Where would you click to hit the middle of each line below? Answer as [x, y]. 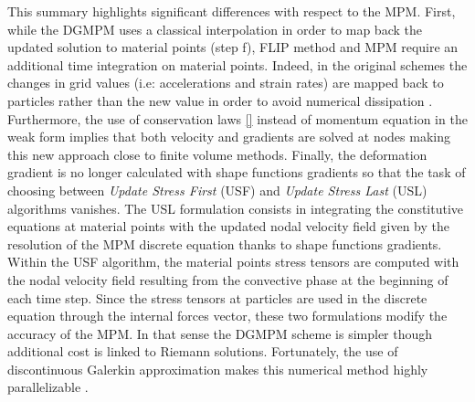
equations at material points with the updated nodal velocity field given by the [229, 226]
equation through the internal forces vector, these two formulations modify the [227, 316]
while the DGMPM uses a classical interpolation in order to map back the [215, 29]
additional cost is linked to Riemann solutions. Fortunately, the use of [203, 351]
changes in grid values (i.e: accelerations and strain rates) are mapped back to [226, 83]
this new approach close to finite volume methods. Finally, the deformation [217, 154]
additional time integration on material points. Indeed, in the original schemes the [237, 64]
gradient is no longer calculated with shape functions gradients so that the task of [237, 172]
